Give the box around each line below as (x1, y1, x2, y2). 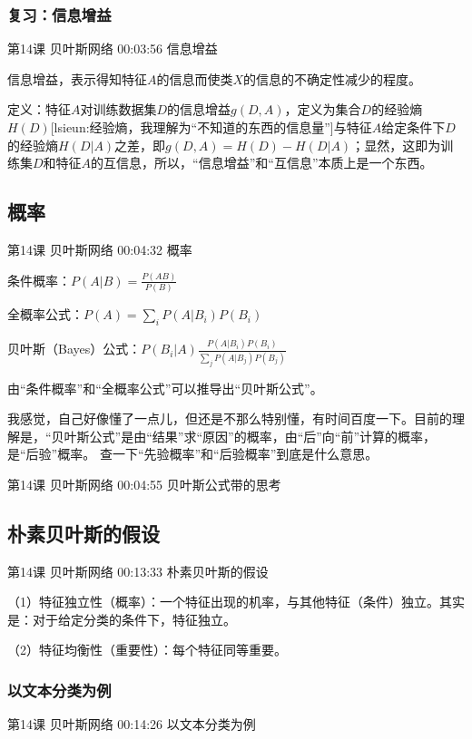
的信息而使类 (156, 69, 233, 88)
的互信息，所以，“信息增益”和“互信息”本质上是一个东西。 (91, 153, 433, 172)
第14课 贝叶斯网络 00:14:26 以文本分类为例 (7, 715, 256, 734)
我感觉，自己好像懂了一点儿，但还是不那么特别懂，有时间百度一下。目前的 (7, 409, 452, 428)
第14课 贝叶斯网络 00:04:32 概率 (7, 239, 192, 258)
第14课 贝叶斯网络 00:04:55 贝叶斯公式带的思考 (7, 474, 281, 493)
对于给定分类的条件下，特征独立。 (32, 609, 236, 628)
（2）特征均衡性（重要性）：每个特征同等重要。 (7, 640, 287, 659)
